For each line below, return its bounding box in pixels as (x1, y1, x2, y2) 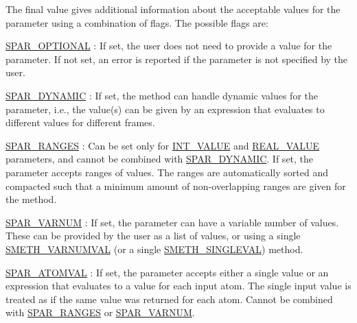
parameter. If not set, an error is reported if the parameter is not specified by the (5, 51, 348, 66)
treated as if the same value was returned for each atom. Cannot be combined (5, 291, 333, 306)
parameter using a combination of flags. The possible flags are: (5, 15, 268, 29)
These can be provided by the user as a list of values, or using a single (5, 228, 301, 243)
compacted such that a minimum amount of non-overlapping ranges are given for (5, 178, 346, 193)
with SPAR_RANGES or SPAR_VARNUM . (5, 305, 195, 320)
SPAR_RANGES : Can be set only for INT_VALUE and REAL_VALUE (5, 138, 320, 152)
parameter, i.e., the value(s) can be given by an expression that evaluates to (5, 101, 325, 116)
